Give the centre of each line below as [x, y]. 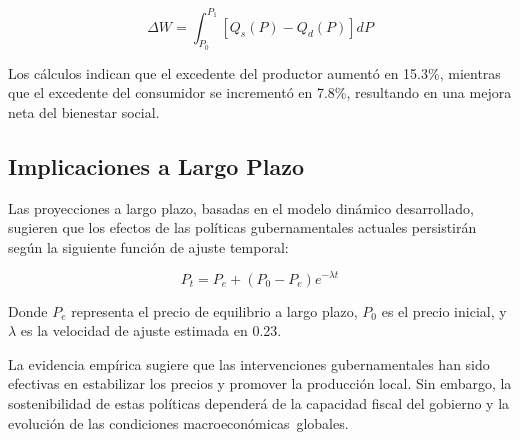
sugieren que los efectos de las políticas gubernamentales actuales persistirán [242, 227]
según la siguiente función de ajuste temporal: [148, 246]
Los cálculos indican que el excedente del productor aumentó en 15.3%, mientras [254, 72]
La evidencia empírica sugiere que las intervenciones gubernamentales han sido [249, 363]
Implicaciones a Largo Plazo [156, 165]
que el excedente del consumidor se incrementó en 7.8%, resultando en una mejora [260, 92]
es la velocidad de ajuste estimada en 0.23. [151, 330]
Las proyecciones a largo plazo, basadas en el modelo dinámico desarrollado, [241, 207]
